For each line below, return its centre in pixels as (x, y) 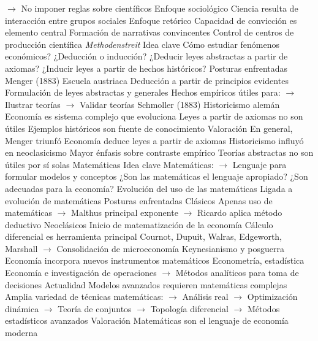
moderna (21, 333)
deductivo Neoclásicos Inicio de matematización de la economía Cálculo (139, 224)
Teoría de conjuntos (95, 308)
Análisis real (205, 297)
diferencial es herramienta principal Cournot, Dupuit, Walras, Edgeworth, (144, 236)
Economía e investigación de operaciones (81, 273)
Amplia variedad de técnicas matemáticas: (84, 297)
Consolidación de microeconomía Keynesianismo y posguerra (170, 248)
